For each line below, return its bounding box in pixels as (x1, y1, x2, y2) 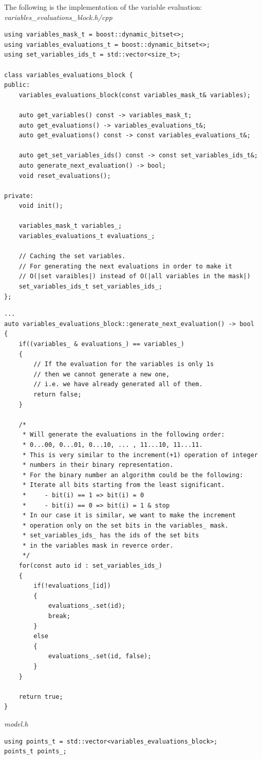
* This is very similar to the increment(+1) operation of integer (22, 451, 258, 459)
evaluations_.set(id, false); (48, 653, 152, 660)
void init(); (18, 202, 63, 210)
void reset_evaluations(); (18, 172, 111, 179)
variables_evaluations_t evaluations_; (18, 232, 155, 240)
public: (4, 81, 30, 89)
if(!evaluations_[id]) (33, 582, 111, 590)
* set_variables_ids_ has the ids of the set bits (22, 532, 199, 539)
